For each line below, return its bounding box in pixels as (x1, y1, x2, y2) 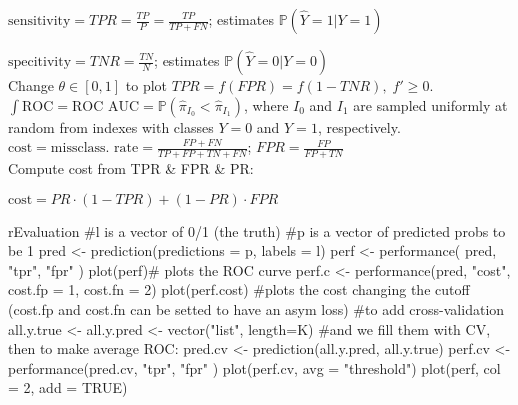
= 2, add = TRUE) (8, 377, 128, 398)
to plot (125, 75, 168, 95)
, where (243, 94, 289, 115)
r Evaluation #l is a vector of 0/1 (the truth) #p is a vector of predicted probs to (8, 220, 506, 241)
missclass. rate (50, 141, 139, 156)
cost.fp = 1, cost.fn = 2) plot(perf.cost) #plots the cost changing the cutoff (8, 279, 470, 300)
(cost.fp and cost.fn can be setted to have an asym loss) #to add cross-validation (8, 298, 505, 319)
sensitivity (8, 14, 71, 28)
